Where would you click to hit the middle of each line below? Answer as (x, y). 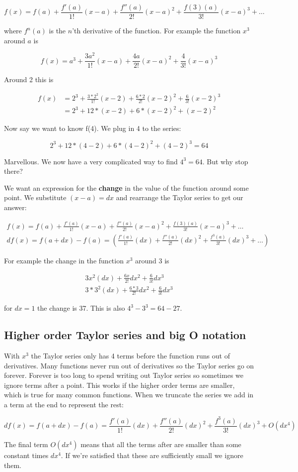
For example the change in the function (64, 260)
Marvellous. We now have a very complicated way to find (91, 161)
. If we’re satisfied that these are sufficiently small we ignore (152, 455)
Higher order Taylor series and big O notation (125, 335)
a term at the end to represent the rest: (64, 404)
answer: (15, 207)
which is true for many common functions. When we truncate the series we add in (129, 395)
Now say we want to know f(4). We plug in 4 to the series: (93, 128)
